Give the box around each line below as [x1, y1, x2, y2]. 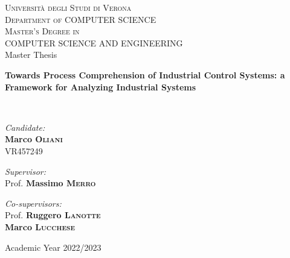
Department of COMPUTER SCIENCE [5, 13, 156, 25]
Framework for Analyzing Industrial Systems [5, 80, 196, 93]
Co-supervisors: [5, 197, 62, 209]
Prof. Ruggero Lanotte [5, 209, 101, 221]
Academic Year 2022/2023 [5, 241, 101, 253]
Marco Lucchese [5, 220, 75, 233]
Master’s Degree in [5, 25, 80, 37]
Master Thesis [5, 48, 57, 61]
